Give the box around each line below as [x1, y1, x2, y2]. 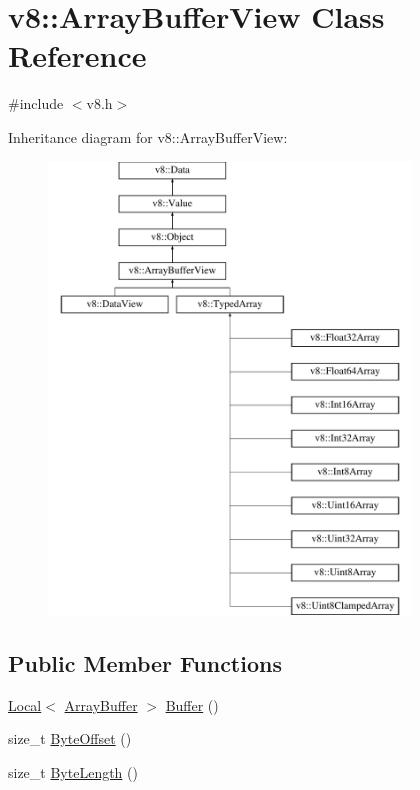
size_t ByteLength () [8, 762, 138, 783]
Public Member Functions [8, 648, 282, 679]
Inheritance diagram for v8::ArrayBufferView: [8, 126, 288, 147]
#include [8, 93, 64, 114]
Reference [8, 35, 147, 76]
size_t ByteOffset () [8, 728, 132, 749]
